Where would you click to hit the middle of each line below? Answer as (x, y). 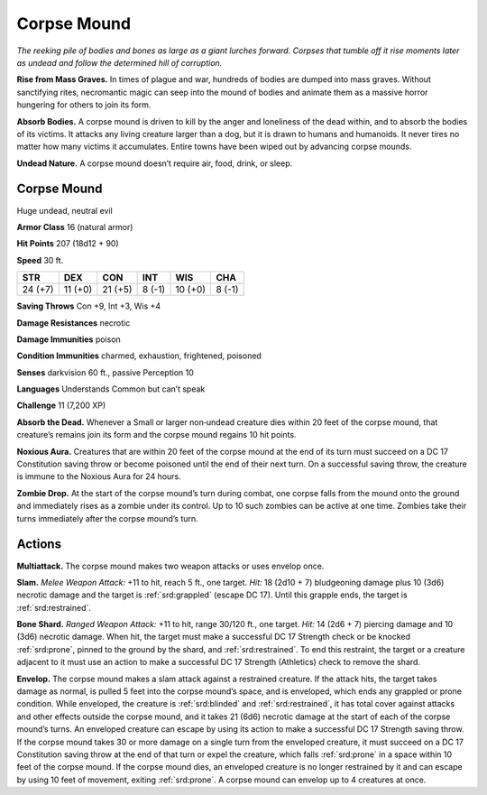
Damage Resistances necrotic (74, 323)
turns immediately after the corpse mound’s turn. (107, 518)
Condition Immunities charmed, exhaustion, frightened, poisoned (139, 356)
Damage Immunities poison (69, 339)
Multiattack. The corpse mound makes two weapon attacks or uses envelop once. (170, 566)
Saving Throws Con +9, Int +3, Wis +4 (89, 306)
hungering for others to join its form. (84, 105)
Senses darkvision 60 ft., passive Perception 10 (105, 372)
